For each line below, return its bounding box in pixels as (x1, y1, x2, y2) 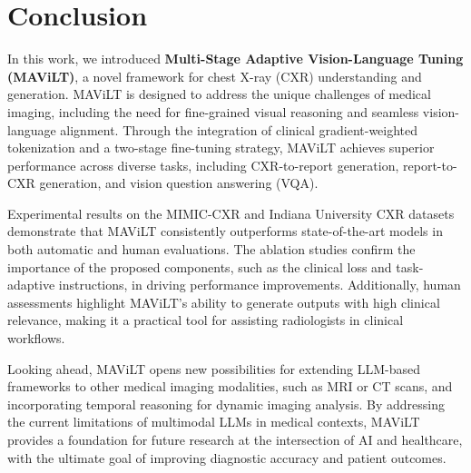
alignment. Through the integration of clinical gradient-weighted (60, 120, 418, 139)
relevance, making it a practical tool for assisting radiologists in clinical (7, 310, 404, 330)
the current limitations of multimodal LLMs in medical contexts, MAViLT (7, 412, 420, 431)
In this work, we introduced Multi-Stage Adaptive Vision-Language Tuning (7, 49, 464, 68)
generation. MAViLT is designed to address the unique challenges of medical (7, 84, 431, 103)
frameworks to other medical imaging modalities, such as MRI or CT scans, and (7, 377, 453, 396)
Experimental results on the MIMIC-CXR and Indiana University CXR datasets (7, 203, 455, 222)
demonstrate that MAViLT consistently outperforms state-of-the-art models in (7, 222, 443, 241)
